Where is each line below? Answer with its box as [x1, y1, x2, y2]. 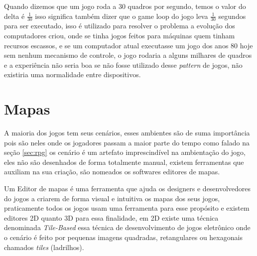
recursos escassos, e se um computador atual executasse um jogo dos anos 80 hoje [4, 40, 253, 50]
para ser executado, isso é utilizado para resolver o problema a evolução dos [4, 20, 235, 31]
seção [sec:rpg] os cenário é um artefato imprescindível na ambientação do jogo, [4, 147, 246, 157]
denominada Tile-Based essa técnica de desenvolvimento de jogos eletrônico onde [4, 222, 251, 233]
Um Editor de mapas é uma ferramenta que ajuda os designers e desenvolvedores [4, 183, 251, 194]
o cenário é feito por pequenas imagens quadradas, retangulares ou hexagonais [4, 232, 243, 243]
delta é [4, 10, 25, 21]
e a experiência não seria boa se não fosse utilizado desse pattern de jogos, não [4, 59, 243, 70]
